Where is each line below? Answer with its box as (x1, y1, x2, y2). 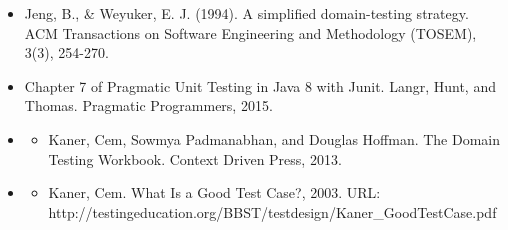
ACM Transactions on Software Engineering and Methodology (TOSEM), (24, 22, 477, 43)
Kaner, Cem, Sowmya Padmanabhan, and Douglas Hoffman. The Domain (48, 128, 501, 149)
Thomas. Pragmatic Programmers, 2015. (24, 95, 273, 116)
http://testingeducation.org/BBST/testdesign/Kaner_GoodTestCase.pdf (48, 201, 497, 222)
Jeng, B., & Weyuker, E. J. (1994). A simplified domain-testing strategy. (24, 3, 469, 23)
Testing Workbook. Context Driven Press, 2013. (48, 148, 342, 169)
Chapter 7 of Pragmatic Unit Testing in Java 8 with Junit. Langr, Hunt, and (24, 75, 496, 96)
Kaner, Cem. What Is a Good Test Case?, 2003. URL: (48, 182, 381, 203)
